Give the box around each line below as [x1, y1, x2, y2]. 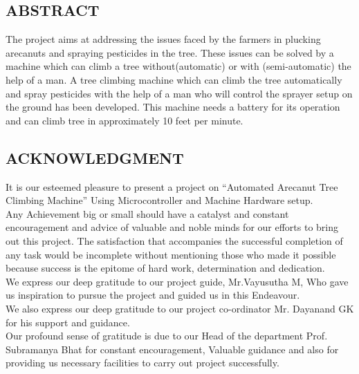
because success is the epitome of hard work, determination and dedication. [6, 261, 325, 275]
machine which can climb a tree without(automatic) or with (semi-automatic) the [6, 59, 351, 73]
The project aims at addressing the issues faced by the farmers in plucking [6, 32, 321, 46]
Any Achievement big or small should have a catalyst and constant [6, 206, 289, 221]
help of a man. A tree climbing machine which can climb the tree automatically [6, 72, 342, 86]
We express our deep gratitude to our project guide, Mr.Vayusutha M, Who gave [6, 274, 349, 288]
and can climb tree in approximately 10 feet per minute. [6, 113, 243, 127]
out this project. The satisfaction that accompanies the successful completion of [6, 233, 343, 247]
